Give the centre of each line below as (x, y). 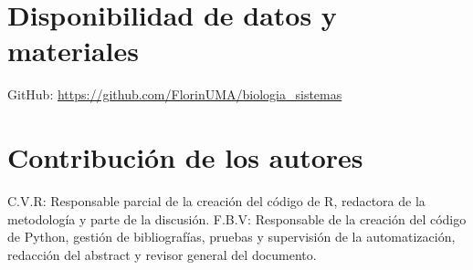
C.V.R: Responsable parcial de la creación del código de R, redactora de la (216, 201)
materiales (74, 51)
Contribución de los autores (185, 157)
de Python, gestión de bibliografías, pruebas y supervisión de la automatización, (231, 237)
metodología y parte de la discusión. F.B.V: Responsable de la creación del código (237, 218)
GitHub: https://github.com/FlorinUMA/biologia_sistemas (175, 94)
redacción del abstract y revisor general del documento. (162, 254)
